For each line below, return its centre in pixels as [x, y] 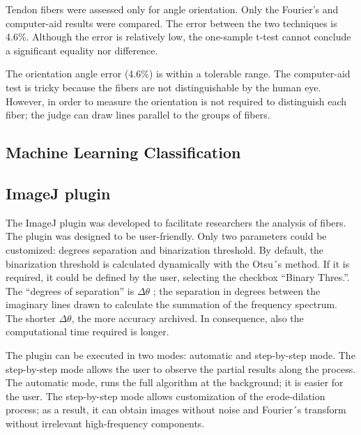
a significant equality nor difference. [82, 50]
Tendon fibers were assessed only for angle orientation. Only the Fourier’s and [172, 9]
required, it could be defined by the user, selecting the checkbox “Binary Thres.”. [178, 277]
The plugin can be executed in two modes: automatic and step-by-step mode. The [180, 355]
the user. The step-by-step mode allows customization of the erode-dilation [166, 396]
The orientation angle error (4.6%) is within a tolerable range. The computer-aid [178, 74]
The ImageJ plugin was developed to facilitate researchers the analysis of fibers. [176, 222]
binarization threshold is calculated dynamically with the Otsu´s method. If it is [178, 263]
